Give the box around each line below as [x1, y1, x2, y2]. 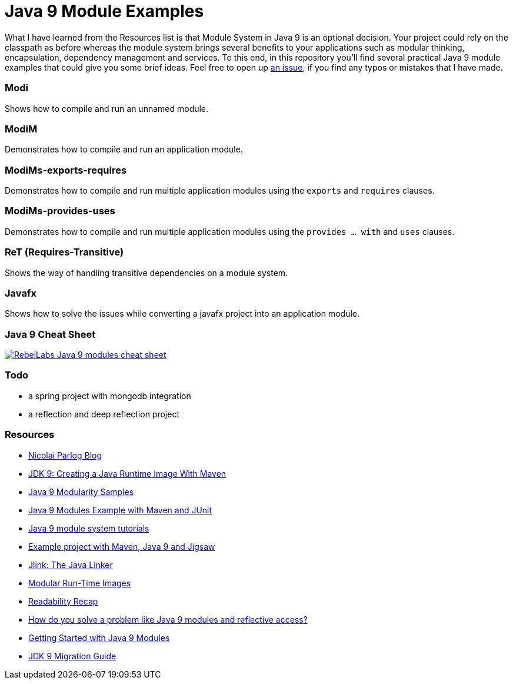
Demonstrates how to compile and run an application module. [5, 144, 243, 155]
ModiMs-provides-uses [5, 205, 115, 217]
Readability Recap [28, 596, 98, 606]
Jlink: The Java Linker [28, 559, 113, 570]
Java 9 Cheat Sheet [5, 328, 96, 340]
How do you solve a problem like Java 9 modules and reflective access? [28, 614, 308, 625]
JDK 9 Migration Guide [28, 650, 116, 661]
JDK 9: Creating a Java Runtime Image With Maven [28, 468, 226, 479]
